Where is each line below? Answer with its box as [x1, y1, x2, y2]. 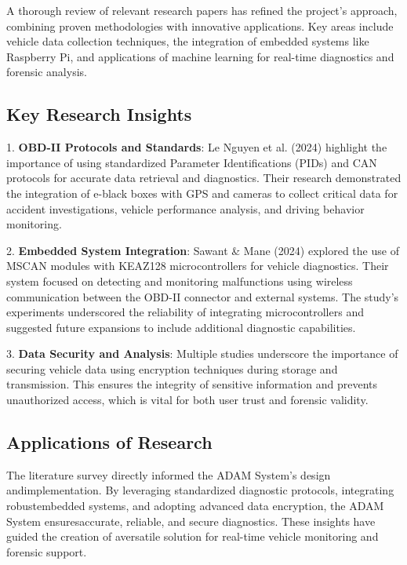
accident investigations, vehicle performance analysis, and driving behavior [6, 200, 365, 217]
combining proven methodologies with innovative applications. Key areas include [6, 17, 394, 34]
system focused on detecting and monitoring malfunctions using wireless [6, 272, 353, 289]
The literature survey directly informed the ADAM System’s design [6, 466, 331, 483]
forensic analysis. [6, 64, 87, 80]
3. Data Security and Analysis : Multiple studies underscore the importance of [6, 345, 398, 362]
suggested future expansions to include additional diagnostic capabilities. [6, 319, 356, 335]
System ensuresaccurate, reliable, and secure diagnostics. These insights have [6, 512, 376, 529]
